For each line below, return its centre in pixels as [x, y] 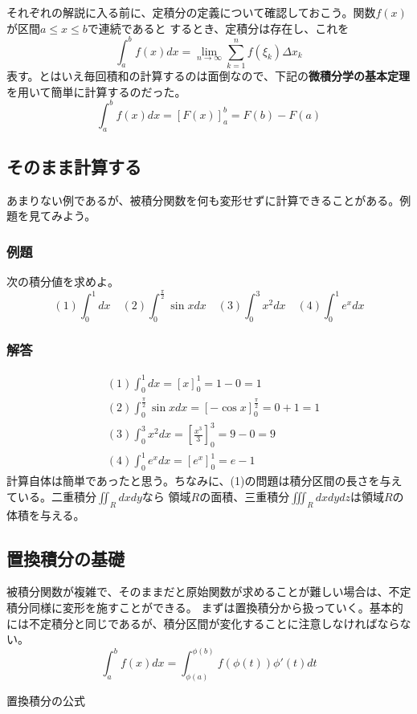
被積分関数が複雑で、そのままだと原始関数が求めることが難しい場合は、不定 [209, 592]
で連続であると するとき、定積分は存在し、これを [218, 28]
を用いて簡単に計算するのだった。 [96, 91]
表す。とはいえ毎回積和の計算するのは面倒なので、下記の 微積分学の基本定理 [208, 76]
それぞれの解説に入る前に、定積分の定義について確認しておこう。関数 [191, 12]
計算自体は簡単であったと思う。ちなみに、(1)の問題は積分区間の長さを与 [199, 481]
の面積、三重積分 [245, 496]
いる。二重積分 [57, 496]
